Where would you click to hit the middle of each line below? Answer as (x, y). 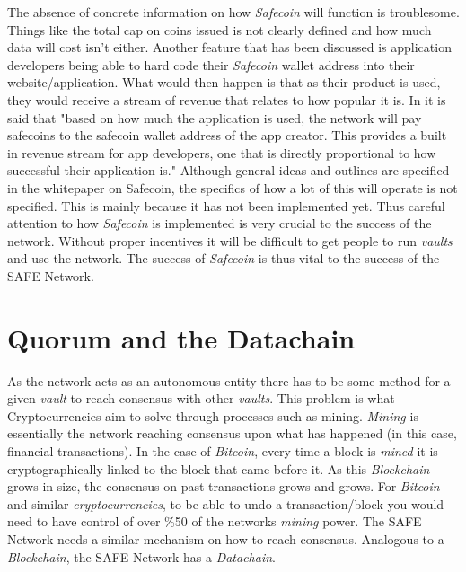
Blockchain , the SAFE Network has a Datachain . (141, 556)
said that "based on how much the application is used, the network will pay (215, 117)
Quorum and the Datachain (181, 337)
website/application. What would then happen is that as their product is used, (224, 82)
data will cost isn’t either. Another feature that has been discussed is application (229, 47)
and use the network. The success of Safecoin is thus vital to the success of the (224, 258)
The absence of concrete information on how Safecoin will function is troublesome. (233, 12)
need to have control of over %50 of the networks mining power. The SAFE (215, 521)
